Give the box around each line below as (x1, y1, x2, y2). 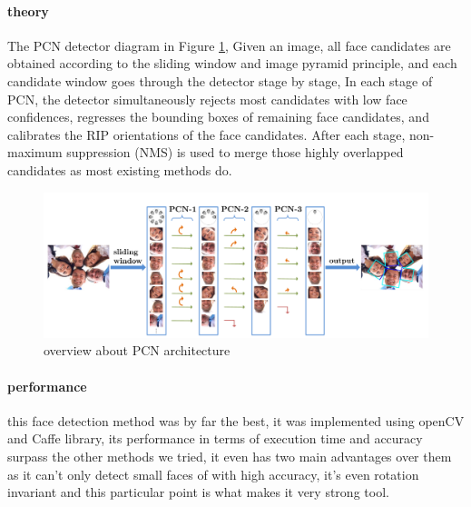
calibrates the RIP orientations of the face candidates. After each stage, (7, 124, 406, 144)
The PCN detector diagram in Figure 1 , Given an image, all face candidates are (7, 35, 451, 55)
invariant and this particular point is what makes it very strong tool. (7, 482, 389, 502)
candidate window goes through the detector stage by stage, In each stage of (7, 71, 433, 90)
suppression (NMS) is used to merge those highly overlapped (66, 143, 404, 162)
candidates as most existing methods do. (7, 160, 232, 179)
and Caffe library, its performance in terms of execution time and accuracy (7, 429, 423, 448)
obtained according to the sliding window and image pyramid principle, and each (7, 54, 457, 73)
